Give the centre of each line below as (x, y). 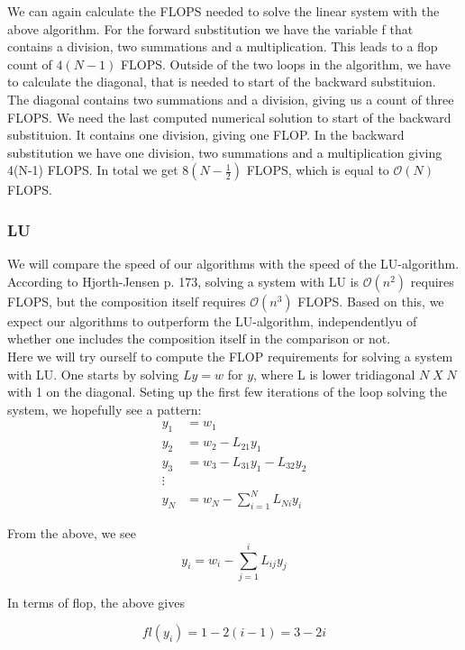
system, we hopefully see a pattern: (105, 409)
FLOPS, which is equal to (318, 170)
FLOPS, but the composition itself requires (127, 301)
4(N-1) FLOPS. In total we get (93, 170)
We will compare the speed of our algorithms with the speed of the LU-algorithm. (233, 264)
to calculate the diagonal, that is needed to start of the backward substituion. (222, 82)
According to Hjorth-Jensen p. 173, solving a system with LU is (183, 281)
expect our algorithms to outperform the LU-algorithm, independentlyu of (212, 320)
